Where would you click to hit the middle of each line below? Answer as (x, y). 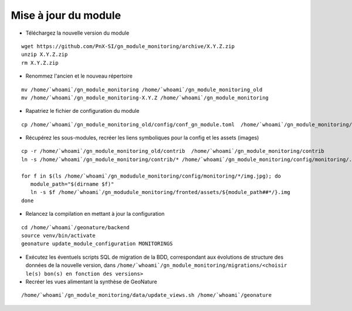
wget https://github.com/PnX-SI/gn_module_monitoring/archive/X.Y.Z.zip (128, 46)
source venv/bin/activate (59, 235)
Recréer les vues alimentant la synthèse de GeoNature (92, 282)
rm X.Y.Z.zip (40, 63)
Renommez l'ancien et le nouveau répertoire (79, 76)
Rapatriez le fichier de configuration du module (82, 111)
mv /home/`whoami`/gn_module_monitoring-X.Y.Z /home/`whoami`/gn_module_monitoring (145, 98)
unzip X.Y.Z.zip (45, 55)
